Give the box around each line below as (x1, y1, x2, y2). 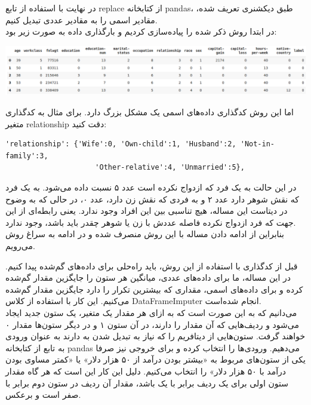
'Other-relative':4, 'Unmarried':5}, (95, 163, 245, 172)
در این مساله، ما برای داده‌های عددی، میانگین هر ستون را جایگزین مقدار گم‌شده (5, 271, 291, 284)
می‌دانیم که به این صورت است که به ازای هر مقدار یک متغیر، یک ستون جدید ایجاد (5, 306, 297, 318)
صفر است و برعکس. (5, 388, 81, 401)
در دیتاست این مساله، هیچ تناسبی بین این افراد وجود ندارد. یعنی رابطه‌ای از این (5, 204, 288, 217)
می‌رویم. (5, 240, 35, 251)
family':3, (5, 151, 48, 160)
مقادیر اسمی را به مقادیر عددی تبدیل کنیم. (5, 13, 158, 26)
